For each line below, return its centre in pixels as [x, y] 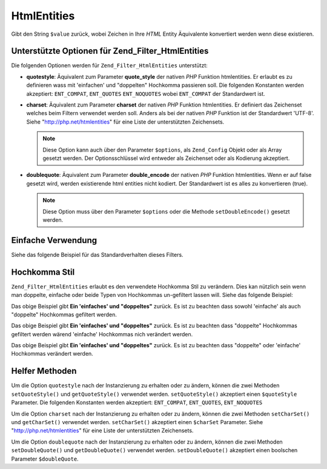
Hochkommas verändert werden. [52, 354]
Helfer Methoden [44, 371]
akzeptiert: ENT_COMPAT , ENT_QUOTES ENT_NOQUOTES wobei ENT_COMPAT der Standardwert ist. [146, 93]
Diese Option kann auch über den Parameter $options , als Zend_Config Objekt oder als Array [162, 150]
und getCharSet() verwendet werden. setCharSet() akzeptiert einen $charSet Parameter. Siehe [137, 422]
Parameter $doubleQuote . [45, 459]
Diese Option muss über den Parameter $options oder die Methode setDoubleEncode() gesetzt [166, 211]
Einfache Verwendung [54, 240]
